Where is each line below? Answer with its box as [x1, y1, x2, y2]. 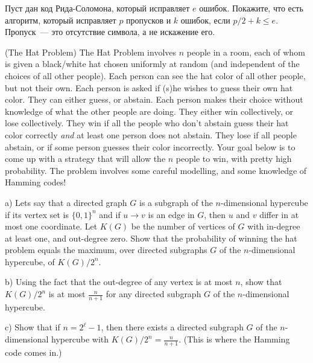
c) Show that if [5, 321, 60, 333]
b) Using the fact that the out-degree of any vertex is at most [5, 275, 233, 288]
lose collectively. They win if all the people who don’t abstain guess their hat [5, 117, 289, 129]
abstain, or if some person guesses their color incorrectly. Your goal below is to [5, 140, 296, 153]
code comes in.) [5, 345, 62, 358]
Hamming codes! [5, 176, 66, 188]
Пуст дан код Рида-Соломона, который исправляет [5, 2, 190, 14]
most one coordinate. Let [5, 220, 98, 233]
